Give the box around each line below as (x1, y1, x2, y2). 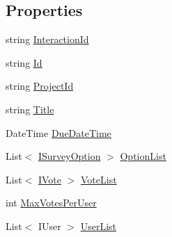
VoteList (81, 172, 117, 186)
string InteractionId (6, 32, 89, 47)
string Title (6, 101, 54, 116)
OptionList (120, 149, 166, 163)
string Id (6, 55, 42, 70)
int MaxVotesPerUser (6, 195, 97, 210)
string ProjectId (6, 79, 74, 93)
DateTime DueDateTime (6, 125, 111, 140)
